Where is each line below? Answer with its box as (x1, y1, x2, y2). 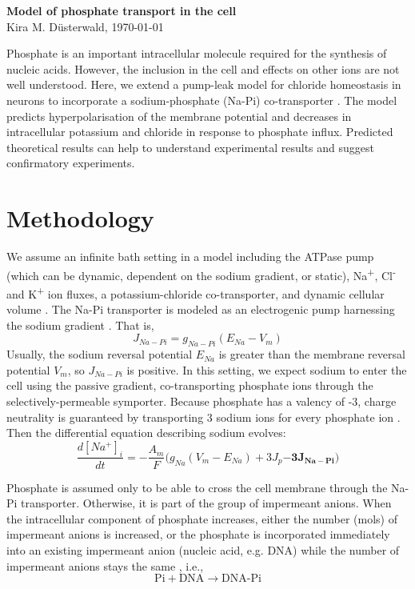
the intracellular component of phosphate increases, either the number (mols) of (6, 510, 397, 527)
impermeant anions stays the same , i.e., (6, 557, 204, 574)
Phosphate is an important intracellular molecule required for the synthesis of (6, 45, 387, 62)
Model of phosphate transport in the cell (6, 2, 237, 18)
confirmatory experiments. (6, 154, 135, 171)
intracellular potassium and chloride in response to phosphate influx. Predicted (6, 123, 393, 140)
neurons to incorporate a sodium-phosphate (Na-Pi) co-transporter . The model (6, 91, 397, 108)
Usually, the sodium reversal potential (6, 346, 193, 363)
